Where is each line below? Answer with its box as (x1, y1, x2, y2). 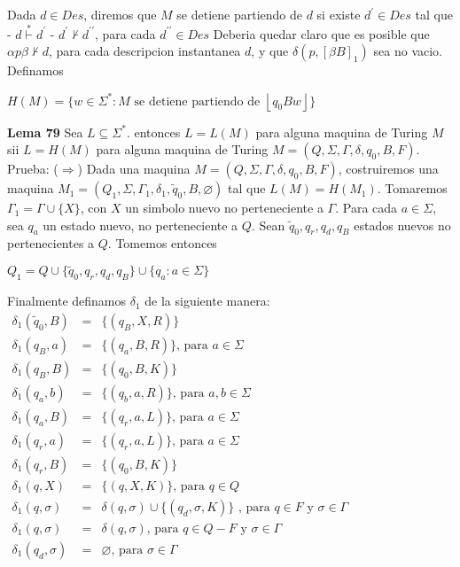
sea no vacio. (373, 42, 443, 60)
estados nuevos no (354, 215, 451, 234)
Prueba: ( (7, 159, 58, 178)
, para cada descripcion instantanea (48, 42, 241, 60)
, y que (251, 42, 289, 60)
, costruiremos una (338, 159, 439, 178)
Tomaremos (385, 179, 448, 198)
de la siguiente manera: (144, 291, 270, 310)
